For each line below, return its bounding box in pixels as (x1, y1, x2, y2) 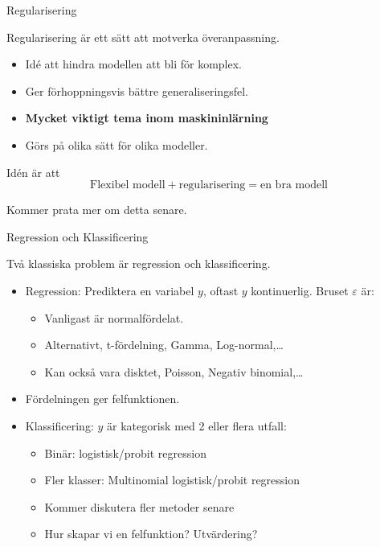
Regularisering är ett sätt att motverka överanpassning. (6, 28, 280, 45)
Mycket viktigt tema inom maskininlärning (25, 109, 268, 126)
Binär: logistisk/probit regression (44, 444, 206, 461)
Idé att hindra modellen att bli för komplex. (25, 56, 243, 72)
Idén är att (6, 163, 60, 180)
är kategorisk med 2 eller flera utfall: (106, 417, 287, 434)
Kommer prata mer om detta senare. (6, 201, 187, 218)
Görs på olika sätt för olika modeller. (25, 136, 208, 153)
